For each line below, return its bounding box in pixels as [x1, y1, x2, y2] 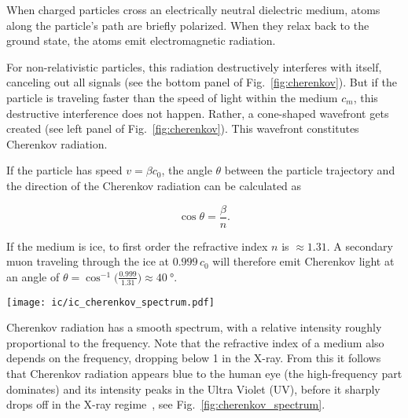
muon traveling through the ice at [6, 253, 169, 269]
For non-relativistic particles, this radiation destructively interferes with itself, [6, 58, 382, 75]
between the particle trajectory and [224, 162, 395, 178]
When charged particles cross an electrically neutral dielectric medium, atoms [6, 2, 380, 17]
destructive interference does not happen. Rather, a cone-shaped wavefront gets [6, 104, 389, 121]
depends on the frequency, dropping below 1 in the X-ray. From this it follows [6, 350, 381, 366]
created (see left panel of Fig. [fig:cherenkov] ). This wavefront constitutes [6, 120, 359, 137]
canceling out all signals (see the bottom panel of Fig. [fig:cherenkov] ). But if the [6, 74, 397, 90]
